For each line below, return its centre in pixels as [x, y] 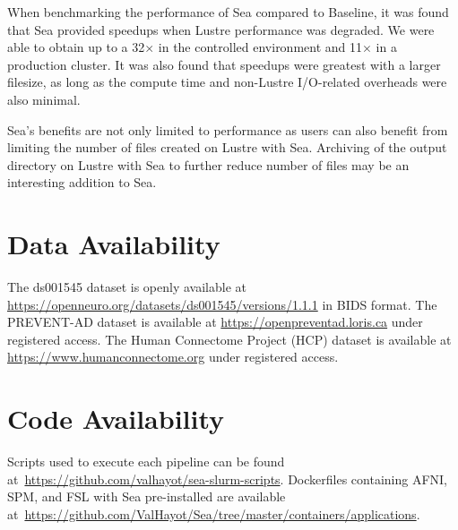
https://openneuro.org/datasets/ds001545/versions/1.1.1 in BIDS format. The [222, 304]
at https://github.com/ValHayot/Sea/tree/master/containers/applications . [214, 513]
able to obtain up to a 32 [76, 47]
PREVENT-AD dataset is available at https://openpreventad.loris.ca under [215, 322]
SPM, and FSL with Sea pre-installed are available [147, 496]
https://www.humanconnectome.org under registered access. [173, 357]
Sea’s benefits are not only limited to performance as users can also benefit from [228, 129]
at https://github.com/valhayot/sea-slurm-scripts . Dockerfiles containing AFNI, [227, 479]
